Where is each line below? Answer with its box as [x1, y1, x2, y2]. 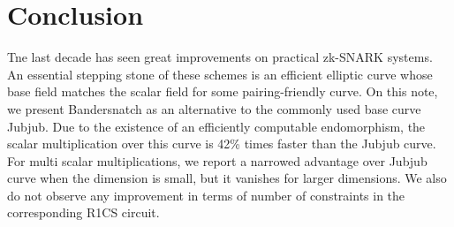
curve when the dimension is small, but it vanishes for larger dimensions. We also [7, 169, 447, 187]
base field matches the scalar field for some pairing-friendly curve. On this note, [7, 82, 438, 101]
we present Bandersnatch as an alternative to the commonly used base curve [7, 99, 421, 117]
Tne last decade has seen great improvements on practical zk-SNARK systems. [7, 48, 433, 66]
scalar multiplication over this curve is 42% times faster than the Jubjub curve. [7, 134, 436, 153]
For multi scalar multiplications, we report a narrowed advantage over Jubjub [7, 151, 428, 170]
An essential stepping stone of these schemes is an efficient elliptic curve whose [7, 64, 433, 83]
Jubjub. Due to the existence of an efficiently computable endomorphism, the [7, 117, 426, 135]
